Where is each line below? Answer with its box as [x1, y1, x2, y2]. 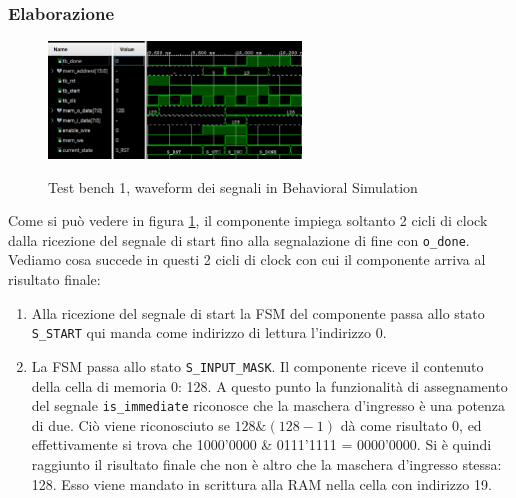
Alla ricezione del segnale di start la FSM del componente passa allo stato [31, 302, 485, 323]
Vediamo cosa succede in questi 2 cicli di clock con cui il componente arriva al [8, 249, 486, 270]
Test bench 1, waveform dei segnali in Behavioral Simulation [48, 176, 418, 197]
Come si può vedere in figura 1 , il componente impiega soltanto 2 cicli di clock [8, 210, 488, 231]
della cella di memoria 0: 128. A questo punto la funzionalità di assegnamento [31, 375, 508, 396]
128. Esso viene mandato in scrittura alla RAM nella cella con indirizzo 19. [31, 473, 492, 494]
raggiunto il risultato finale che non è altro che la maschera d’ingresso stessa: [31, 453, 502, 474]
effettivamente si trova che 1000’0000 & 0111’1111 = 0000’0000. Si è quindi [31, 434, 492, 455]
